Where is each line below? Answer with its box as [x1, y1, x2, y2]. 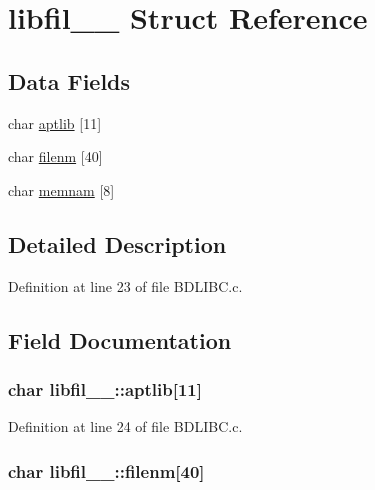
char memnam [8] [8, 179, 115, 200]
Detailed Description [8, 228, 227, 259]
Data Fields [8, 65, 131, 96]
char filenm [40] [8, 146, 103, 167]
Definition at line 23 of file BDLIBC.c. [8, 275, 243, 296]
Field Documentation [8, 324, 232, 355]
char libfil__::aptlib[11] [8, 376, 202, 401]
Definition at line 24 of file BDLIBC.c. [8, 416, 243, 437]
